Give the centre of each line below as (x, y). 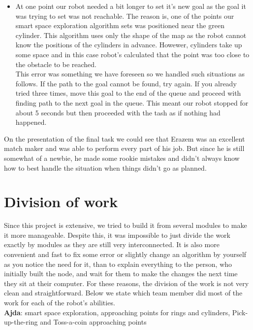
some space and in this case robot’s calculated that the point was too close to (132, 54)
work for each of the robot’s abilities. (60, 302)
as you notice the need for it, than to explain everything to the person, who (118, 264)
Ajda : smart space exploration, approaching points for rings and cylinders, (117, 312)
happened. (31, 122)
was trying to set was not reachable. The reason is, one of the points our (125, 16)
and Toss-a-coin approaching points (93, 322)
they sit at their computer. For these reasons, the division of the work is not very (126, 283)
